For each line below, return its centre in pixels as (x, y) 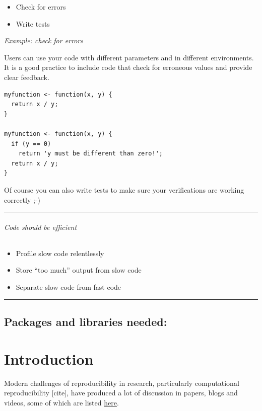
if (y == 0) (31, 144)
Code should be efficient (41, 227)
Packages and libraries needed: (86, 322)
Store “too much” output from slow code (79, 270)
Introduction (49, 358)
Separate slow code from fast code (69, 287)
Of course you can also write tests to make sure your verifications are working (124, 189)
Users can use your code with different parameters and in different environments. (129, 57)
